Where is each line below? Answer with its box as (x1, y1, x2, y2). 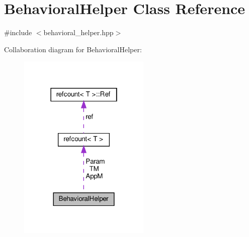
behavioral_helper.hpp (43, 27, 114, 38)
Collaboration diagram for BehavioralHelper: (4, 44, 142, 54)
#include (4, 27, 32, 38)
